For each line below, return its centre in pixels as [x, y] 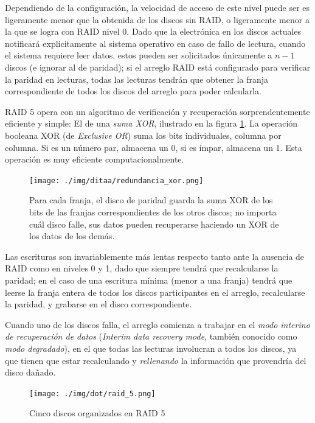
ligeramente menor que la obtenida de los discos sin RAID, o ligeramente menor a [157, 19]
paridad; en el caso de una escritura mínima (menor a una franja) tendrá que [149, 280]
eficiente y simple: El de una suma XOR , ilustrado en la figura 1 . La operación [151, 123]
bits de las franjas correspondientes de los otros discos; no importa [153, 211]
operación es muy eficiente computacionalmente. [95, 159]
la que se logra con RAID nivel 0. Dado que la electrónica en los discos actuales [153, 31]
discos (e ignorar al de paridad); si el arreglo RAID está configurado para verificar [158, 67]
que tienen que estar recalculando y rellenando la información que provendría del [156, 360]
